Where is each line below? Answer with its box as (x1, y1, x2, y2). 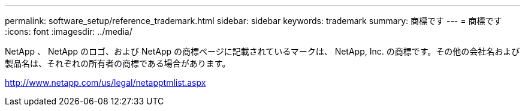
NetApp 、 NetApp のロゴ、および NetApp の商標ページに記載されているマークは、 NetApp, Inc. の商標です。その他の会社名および (5, 46, 520, 56)
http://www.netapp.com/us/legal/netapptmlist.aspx (5, 77, 206, 88)
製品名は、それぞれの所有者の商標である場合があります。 (5, 58, 231, 68)
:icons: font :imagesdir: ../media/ (5, 26, 132, 37)
